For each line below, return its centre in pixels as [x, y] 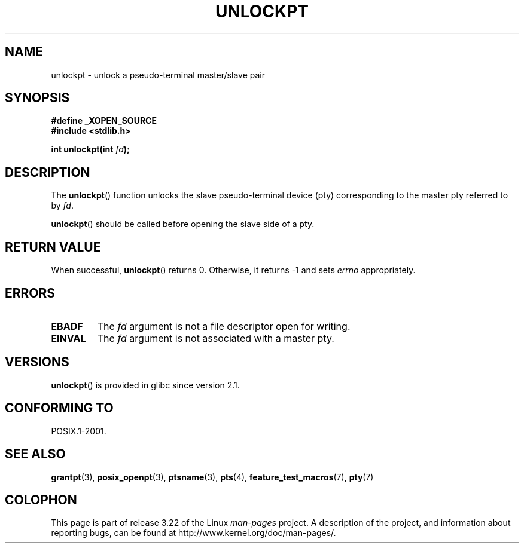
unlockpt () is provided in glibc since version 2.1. [145, 385]
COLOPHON [41, 500]
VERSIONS [37, 362]
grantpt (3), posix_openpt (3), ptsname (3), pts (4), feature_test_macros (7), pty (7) [212, 477]
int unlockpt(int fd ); [90, 149]
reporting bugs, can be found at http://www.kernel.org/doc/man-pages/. [194, 533]
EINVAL [68, 338]
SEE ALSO [35, 454]
